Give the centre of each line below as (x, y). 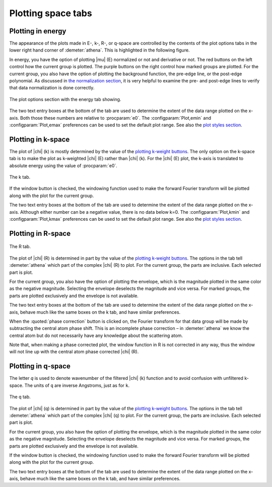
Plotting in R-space (40, 233)
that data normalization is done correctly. (52, 88)
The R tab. (20, 247)
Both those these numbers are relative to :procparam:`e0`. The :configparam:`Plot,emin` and (116, 118)
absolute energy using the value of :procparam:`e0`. (63, 165)
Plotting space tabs (51, 13)
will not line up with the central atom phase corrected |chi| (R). (74, 352)
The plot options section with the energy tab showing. (65, 99)
